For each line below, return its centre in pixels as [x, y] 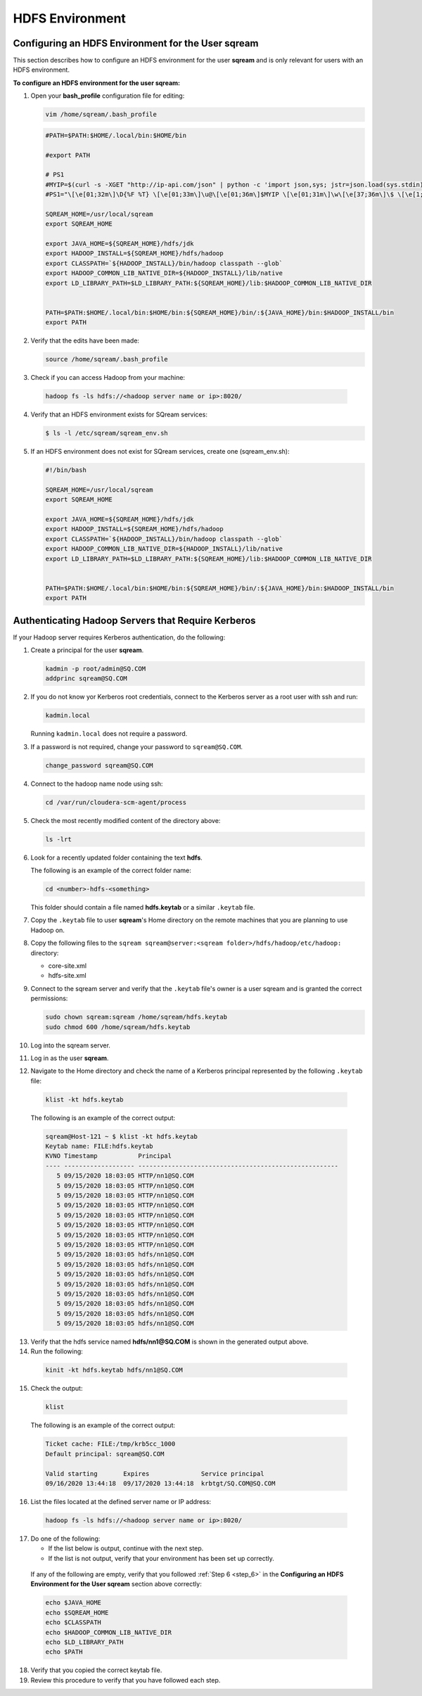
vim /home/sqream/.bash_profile [101, 115]
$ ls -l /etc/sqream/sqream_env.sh [107, 433]
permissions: [49, 998]
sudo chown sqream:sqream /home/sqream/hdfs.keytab [136, 1017]
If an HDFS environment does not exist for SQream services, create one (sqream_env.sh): [160, 452]
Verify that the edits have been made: [85, 340]
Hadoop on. [47, 930]
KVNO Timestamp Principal [109, 1156]
